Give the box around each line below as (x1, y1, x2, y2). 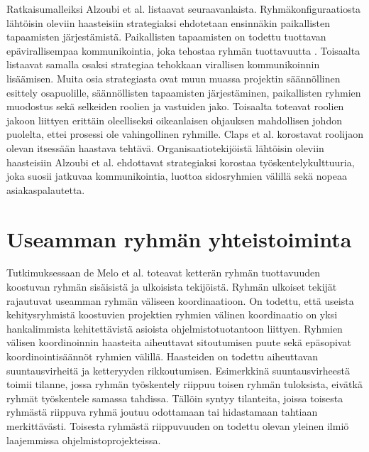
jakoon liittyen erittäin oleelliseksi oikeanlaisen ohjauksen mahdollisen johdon (6, 112, 342, 127)
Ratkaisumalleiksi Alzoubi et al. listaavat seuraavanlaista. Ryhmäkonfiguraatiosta (6, 1, 361, 16)
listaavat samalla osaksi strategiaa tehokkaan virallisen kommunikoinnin (6, 57, 320, 72)
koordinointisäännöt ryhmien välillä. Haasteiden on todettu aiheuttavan (6, 349, 318, 363)
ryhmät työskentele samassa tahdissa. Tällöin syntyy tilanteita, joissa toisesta (6, 390, 343, 405)
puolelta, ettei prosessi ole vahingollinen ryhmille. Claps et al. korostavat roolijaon (6, 127, 364, 141)
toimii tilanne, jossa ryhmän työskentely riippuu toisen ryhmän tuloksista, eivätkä (6, 377, 363, 392)
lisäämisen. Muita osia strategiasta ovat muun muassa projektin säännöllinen (6, 70, 341, 85)
